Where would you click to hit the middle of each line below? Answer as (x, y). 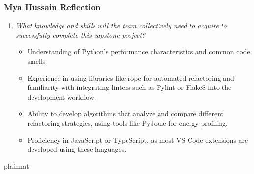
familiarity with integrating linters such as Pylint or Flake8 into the (129, 87)
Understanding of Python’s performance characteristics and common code (139, 51)
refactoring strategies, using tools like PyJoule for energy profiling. (127, 123)
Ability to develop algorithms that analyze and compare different (126, 113)
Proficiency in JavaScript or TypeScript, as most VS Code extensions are (138, 139)
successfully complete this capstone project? (80, 35)
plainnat (16, 165)
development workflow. (62, 97)
